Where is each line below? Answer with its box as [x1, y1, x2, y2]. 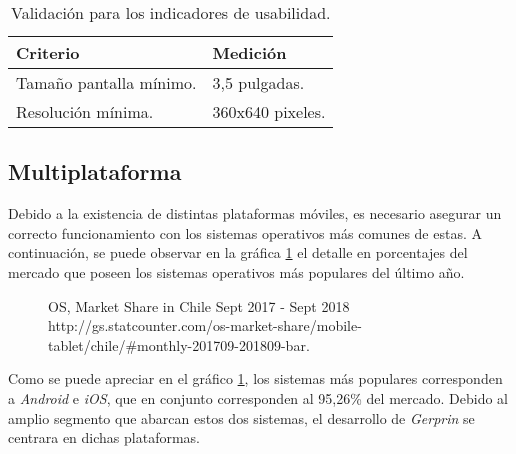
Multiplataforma [8, 156, 182, 187]
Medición [212, 41, 287, 64]
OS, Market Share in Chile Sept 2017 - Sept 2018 [48, 295, 350, 316]
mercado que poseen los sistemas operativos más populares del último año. [8, 261, 465, 282]
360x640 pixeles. [212, 100, 326, 123]
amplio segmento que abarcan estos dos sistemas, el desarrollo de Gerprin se [8, 407, 475, 428]
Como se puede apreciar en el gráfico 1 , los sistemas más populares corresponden [8, 368, 503, 389]
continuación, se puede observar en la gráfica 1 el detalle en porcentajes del [8, 242, 468, 263]
